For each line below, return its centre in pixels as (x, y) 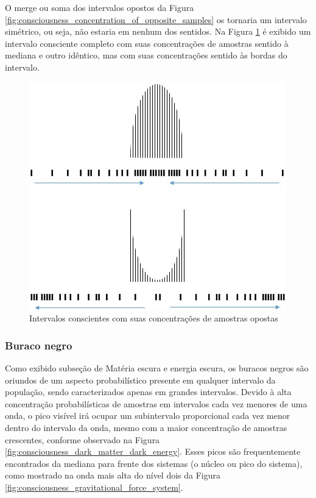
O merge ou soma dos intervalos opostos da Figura (100, 7)
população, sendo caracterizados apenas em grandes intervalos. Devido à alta (148, 392)
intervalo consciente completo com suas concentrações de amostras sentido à (147, 43)
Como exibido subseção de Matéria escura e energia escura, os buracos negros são (157, 367)
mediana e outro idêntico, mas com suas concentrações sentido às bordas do (146, 55)
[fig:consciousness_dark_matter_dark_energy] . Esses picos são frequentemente (153, 451)
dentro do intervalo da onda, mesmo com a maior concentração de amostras (146, 427)
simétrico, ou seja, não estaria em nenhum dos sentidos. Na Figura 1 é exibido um (158, 31)
